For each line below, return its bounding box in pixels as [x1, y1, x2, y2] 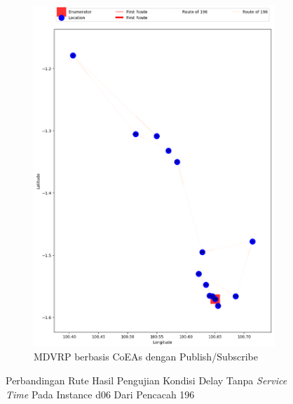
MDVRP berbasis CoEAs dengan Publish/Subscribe [34, 349, 258, 364]
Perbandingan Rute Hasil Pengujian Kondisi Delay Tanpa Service [6, 373, 287, 388]
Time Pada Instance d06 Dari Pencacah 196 [6, 386, 195, 401]
